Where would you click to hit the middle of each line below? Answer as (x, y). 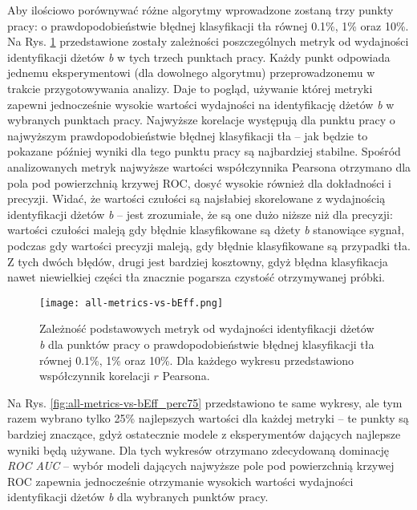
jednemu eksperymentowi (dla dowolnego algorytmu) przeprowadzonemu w (191, 73)
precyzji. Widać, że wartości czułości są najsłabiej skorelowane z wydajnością (196, 198)
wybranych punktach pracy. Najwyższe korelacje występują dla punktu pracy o (201, 120)
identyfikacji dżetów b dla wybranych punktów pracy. (138, 497)
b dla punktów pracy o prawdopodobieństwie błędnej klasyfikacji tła (207, 344)
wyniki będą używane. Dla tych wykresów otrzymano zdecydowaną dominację (198, 449)
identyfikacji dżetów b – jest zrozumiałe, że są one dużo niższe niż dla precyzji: (200, 214)
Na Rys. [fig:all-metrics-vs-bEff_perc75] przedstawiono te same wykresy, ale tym (205, 402)
